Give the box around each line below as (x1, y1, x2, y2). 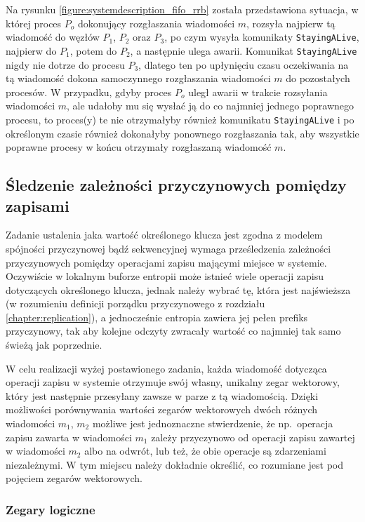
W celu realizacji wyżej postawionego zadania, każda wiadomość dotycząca (6, 361, 327, 375)
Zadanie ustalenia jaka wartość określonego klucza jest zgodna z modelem (6, 227, 323, 242)
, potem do (69, 43, 117, 58)
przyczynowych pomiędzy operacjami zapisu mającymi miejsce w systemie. (6, 255, 327, 269)
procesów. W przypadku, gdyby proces (6, 84, 172, 99)
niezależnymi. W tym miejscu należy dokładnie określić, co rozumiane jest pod (6, 457, 343, 471)
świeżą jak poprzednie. (6, 337, 102, 352)
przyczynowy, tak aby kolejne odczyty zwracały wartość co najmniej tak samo (6, 323, 341, 338)
